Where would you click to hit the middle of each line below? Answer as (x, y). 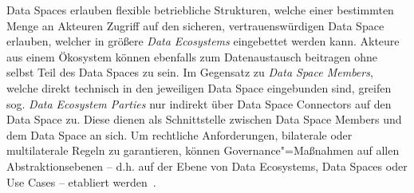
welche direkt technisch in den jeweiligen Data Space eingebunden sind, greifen (199, 87)
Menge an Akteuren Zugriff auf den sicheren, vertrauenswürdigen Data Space (195, 25)
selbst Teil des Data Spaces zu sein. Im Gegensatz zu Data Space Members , (190, 72)
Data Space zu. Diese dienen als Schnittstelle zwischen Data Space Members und (204, 119)
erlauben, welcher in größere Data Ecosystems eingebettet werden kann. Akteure (203, 41)
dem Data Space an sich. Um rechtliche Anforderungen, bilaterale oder (179, 134)
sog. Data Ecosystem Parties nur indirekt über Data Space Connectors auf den (199, 103)
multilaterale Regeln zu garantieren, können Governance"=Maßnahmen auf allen (203, 150)
